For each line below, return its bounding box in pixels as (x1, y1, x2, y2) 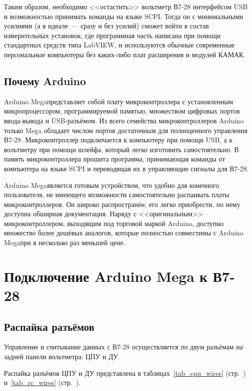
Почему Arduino (4, 73, 86, 88)
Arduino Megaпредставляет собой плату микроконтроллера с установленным (4, 96, 233, 106)
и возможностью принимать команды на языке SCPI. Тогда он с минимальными (4, 11, 243, 21)
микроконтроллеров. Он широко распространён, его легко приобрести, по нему (4, 199, 240, 209)
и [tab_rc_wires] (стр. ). (4, 377, 81, 388)
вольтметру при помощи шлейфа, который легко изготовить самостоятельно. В (4, 144, 239, 154)
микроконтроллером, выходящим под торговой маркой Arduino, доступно (4, 218, 224, 228)
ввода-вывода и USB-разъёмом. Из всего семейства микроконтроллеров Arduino (4, 115, 244, 125)
